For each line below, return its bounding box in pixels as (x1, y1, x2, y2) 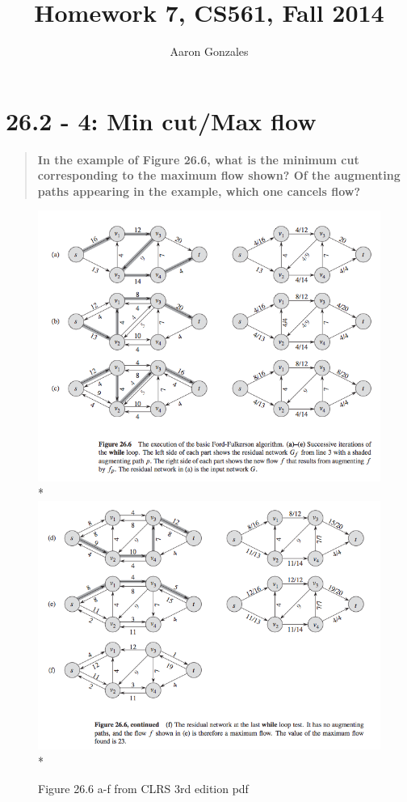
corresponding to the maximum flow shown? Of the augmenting (37, 167, 401, 184)
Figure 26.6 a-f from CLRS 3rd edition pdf (38, 779, 249, 796)
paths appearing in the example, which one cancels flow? (37, 182, 360, 199)
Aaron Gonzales (170, 43, 249, 60)
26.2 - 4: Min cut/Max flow (6, 104, 317, 137)
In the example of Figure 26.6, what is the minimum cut (37, 151, 359, 168)
